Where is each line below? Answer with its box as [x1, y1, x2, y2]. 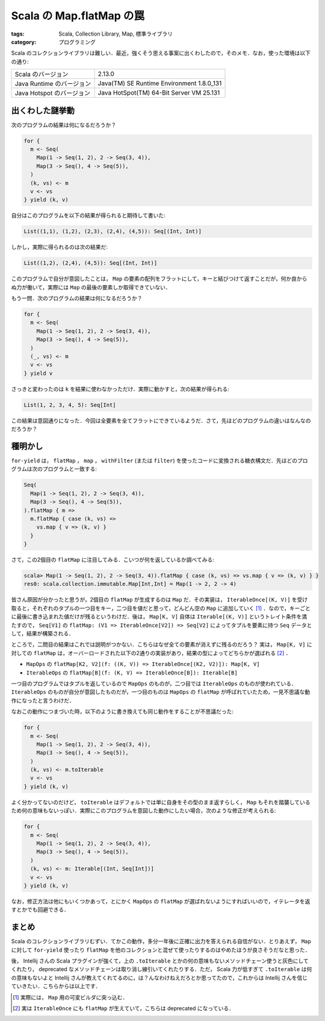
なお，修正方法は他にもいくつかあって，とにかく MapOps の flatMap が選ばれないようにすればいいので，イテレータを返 [11, 897, 311, 905]
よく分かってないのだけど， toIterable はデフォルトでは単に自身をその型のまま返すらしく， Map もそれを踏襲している [11, 799, 311, 806]
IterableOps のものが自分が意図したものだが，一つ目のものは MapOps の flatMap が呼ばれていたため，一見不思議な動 [11, 688, 311, 696]
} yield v [23, 369, 53, 377]
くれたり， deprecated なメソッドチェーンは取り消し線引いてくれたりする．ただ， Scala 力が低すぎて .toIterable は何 [11, 966, 312, 973]
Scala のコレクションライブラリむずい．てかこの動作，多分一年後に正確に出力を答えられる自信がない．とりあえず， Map [11, 938, 311, 945]
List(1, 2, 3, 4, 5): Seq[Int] [23, 401, 117, 408]
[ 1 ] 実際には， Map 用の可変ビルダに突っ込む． [13, 993, 128, 1001]
